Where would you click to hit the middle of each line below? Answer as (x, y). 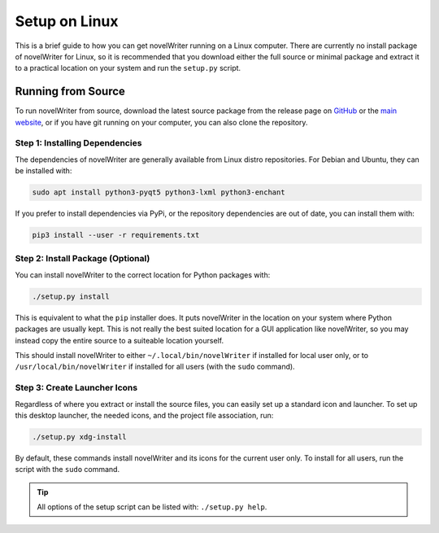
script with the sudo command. (67, 470)
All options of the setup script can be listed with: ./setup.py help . (152, 507)
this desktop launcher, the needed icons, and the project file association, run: (144, 415)
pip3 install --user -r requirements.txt (116, 235)
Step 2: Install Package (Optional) (83, 259)
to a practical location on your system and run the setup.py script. (128, 68)
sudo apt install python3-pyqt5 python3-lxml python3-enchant (159, 192)
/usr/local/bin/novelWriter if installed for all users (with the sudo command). (155, 367)
